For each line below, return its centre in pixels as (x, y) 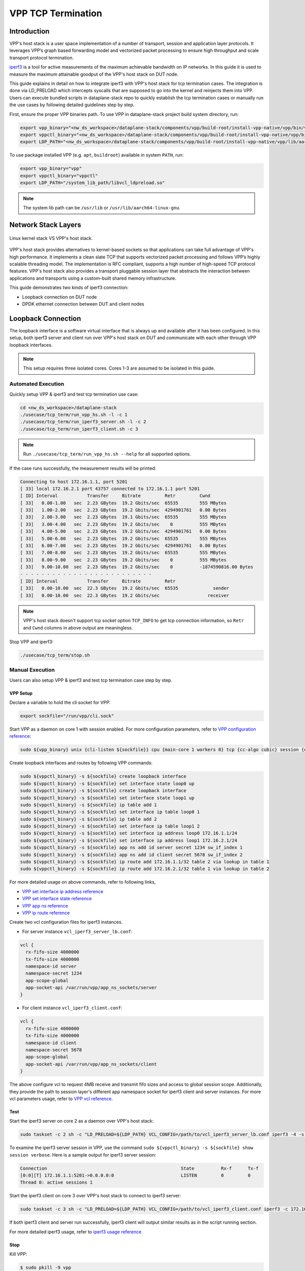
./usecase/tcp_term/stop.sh (55, 655)
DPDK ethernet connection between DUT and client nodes (83, 304)
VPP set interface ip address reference (63, 891)
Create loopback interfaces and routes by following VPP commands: (81, 763)
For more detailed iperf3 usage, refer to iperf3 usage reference (75, 1232)
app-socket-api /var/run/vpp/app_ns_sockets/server (91, 988)
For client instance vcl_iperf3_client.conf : (72, 1008)
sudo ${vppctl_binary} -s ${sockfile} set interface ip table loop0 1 (110, 812)
